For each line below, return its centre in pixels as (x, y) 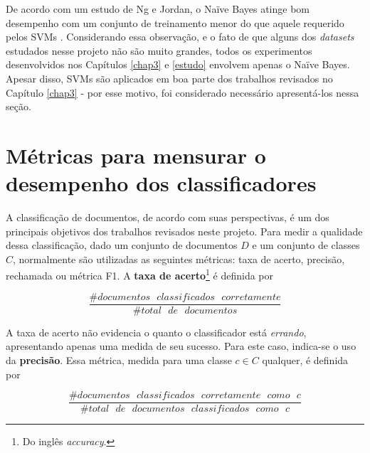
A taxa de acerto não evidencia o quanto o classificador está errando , (156, 332)
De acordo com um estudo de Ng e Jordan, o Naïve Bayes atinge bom (158, 9)
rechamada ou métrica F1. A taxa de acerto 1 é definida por (140, 275)
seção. (18, 106)
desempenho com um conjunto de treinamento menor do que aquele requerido (175, 22)
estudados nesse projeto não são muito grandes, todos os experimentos (159, 50)
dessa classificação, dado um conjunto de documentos (122, 245)
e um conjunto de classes (306, 245)
